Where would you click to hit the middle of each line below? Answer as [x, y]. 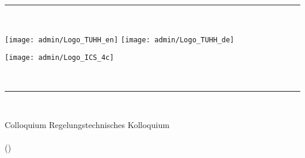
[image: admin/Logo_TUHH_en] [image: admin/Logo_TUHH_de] [120, 40]
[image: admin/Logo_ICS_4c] [60, 58]
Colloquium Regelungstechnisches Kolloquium [87, 125]
